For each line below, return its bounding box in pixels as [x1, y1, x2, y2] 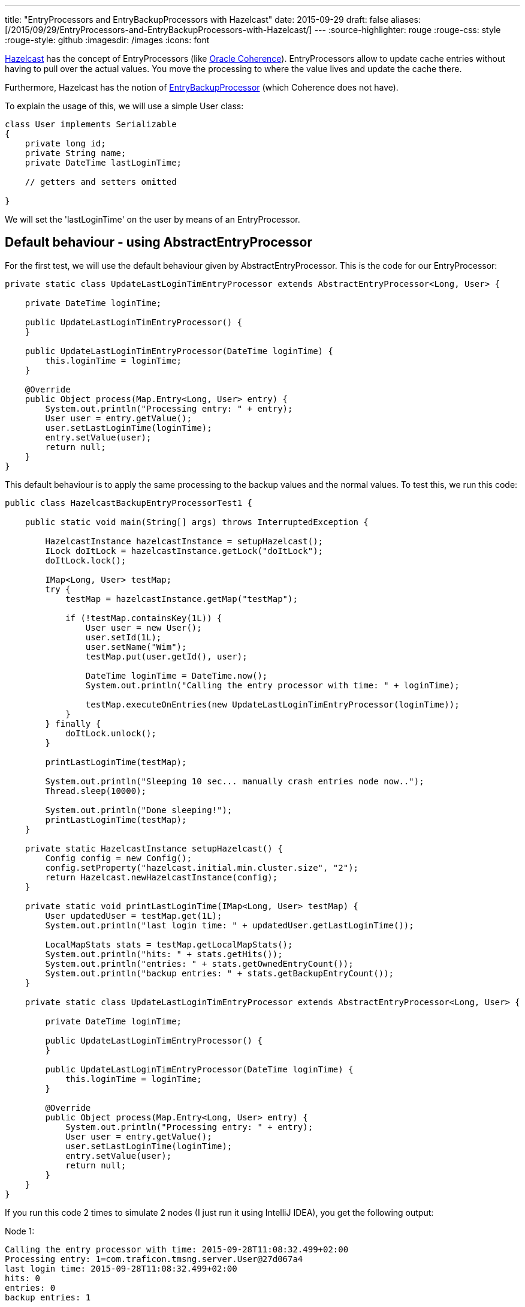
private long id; [25, 139, 106, 148]
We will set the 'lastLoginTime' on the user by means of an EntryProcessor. [5, 214, 300, 224]
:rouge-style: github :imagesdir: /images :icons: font [5, 35, 210, 45]
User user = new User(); [85, 622, 202, 632]
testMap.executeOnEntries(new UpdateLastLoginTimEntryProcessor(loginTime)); [85, 699, 460, 709]
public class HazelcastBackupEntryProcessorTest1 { [5, 497, 253, 508]
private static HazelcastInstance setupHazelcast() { [25, 843, 283, 853]
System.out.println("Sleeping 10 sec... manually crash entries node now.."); [45, 776, 424, 786]
